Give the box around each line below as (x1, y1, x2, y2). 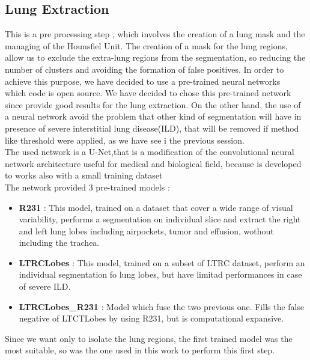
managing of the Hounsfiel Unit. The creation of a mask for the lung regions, (5, 39, 288, 52)
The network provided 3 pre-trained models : (5, 180, 170, 193)
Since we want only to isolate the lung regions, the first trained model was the (5, 332, 293, 344)
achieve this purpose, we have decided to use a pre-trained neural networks (5, 75, 281, 87)
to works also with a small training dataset (5, 169, 163, 182)
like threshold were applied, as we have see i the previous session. (5, 133, 245, 146)
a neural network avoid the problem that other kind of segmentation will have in (5, 110, 302, 123)
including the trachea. (19, 236, 100, 249)
